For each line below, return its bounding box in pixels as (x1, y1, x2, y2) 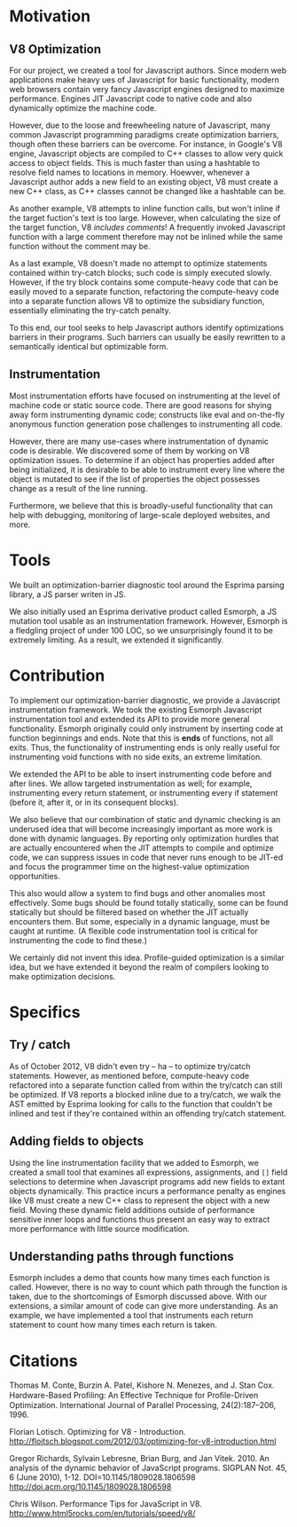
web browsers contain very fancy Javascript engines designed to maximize (9, 84, 285, 94)
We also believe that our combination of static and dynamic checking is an (9, 814, 281, 824)
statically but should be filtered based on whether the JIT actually (9, 907, 249, 917)
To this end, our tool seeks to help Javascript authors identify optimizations (9, 322, 285, 333)
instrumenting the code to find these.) (9, 934, 148, 946)
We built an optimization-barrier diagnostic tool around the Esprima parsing (9, 579, 285, 590)
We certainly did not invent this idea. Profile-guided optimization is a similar (9, 952, 285, 963)
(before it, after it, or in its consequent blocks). (9, 797, 179, 807)
